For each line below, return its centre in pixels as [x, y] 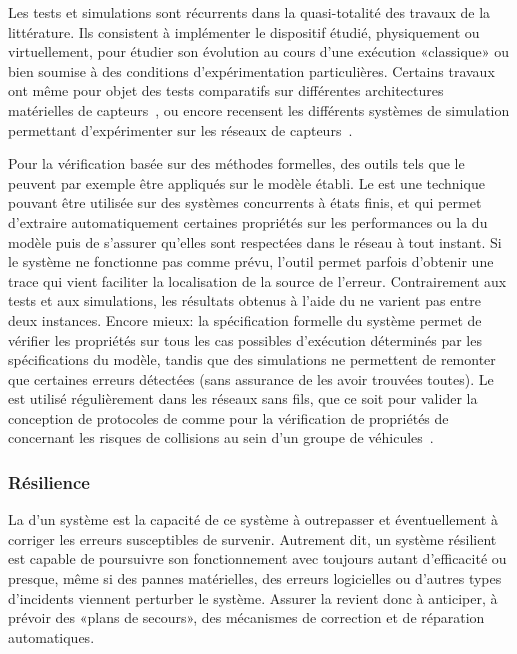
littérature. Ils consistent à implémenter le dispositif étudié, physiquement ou [244, 31]
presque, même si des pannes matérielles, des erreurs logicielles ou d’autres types [255, 578]
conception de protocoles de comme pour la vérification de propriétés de [228, 417]
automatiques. [51, 636]
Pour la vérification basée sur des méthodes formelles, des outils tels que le [236, 163]
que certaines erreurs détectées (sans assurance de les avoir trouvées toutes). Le [251, 378]
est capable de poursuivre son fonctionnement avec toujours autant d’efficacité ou [257, 558]
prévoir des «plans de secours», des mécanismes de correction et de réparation [246, 617]
